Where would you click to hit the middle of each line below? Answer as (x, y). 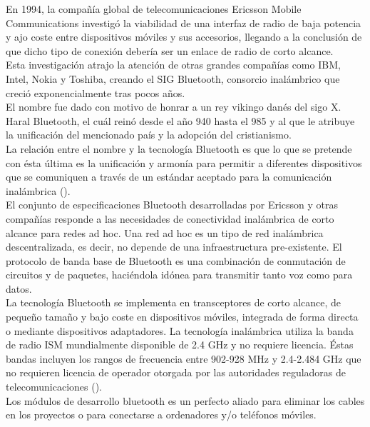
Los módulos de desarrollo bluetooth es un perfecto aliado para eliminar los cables (185, 400)
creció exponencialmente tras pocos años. (96, 92)
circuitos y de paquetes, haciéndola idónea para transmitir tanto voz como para (179, 275)
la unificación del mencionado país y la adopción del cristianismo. (149, 135)
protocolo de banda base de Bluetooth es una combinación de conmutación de (176, 260)
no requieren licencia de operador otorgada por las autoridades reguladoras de (176, 372)
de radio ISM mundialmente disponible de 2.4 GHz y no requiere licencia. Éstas (180, 345)
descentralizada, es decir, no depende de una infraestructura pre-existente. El (174, 247)
